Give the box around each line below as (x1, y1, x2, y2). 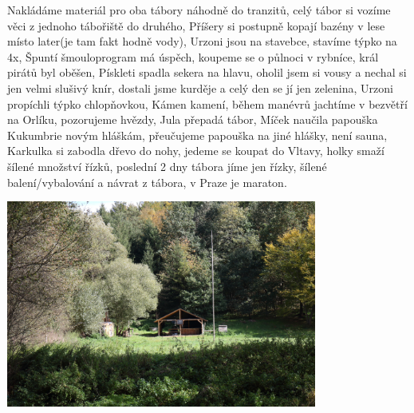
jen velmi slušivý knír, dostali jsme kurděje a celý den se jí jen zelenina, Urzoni (7, 79, 393, 96)
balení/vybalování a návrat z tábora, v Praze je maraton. (7, 173, 287, 190)
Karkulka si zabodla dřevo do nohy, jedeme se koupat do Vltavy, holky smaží (7, 142, 384, 159)
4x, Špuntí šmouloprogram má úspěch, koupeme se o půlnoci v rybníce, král (7, 48, 379, 65)
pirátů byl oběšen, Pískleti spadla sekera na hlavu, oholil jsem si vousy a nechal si (7, 64, 407, 81)
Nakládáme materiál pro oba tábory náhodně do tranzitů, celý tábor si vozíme (7, 2, 391, 18)
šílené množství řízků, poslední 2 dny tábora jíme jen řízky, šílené (7, 157, 327, 174)
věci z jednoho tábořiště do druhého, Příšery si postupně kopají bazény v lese (7, 17, 385, 34)
